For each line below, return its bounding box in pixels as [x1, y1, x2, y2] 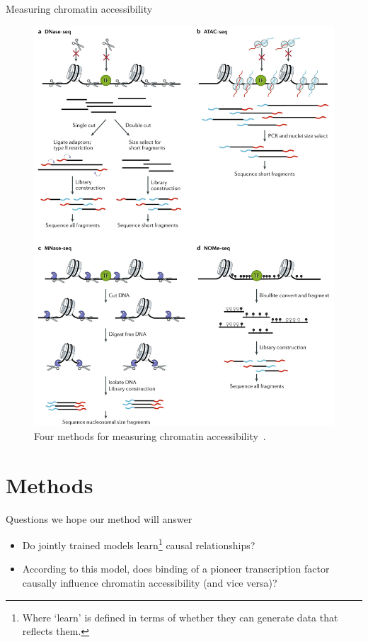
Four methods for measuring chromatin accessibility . [34, 428, 266, 443]
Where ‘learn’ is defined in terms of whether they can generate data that [22, 609, 338, 624]
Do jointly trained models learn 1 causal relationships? [22, 536, 255, 552]
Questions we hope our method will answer [6, 511, 192, 526]
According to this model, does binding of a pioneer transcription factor [22, 561, 330, 576]
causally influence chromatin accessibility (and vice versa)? [22, 575, 277, 590]
